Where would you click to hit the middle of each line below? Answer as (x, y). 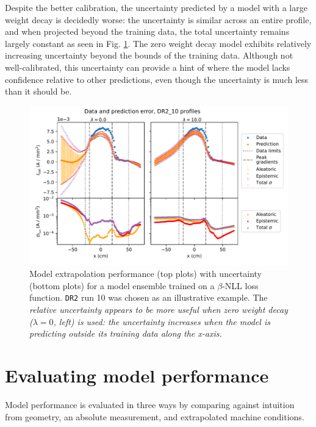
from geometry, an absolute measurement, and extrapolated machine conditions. (155, 416)
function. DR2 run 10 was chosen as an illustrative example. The (149, 297)
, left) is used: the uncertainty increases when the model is (162, 321)
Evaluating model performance (137, 375)
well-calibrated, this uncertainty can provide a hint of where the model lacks (148, 67)
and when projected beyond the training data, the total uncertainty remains (147, 31)
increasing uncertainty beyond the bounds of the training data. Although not (149, 55)
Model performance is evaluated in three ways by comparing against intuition (150, 404)
